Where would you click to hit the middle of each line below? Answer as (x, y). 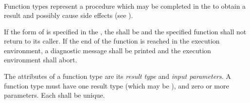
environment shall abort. (41, 60)
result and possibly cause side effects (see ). (69, 15)
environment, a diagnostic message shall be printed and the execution (107, 50)
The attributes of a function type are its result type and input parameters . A (117, 76)
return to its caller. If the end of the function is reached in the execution (112, 41)
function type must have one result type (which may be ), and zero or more (116, 85)
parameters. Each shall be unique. (54, 95)
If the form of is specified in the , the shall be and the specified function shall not (125, 31)
